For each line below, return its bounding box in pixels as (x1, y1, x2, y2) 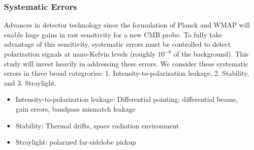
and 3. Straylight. (4, 77, 57, 88)
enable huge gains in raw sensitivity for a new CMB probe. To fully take (4, 29, 222, 39)
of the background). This (173, 49, 249, 59)
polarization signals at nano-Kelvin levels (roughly (4, 49, 156, 59)
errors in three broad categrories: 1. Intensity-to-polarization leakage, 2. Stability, (4, 68, 249, 78)
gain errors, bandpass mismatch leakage (15, 103, 135, 114)
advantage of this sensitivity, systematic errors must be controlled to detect (4, 39, 231, 49)
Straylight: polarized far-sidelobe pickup (15, 137, 136, 147)
